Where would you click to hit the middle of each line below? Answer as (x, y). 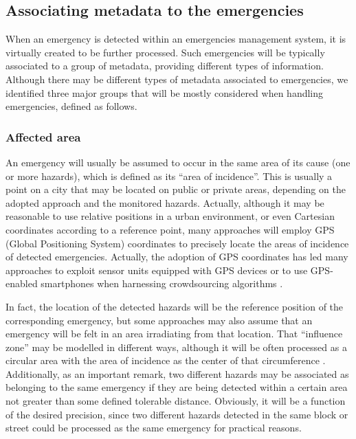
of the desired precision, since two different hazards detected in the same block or (177, 414)
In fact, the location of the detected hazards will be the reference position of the (175, 306)
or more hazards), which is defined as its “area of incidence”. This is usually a (169, 176)
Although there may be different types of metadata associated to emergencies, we (177, 79)
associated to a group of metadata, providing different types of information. (165, 66)
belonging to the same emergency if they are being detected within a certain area (177, 387)
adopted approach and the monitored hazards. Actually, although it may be (165, 202)
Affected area (43, 136)
